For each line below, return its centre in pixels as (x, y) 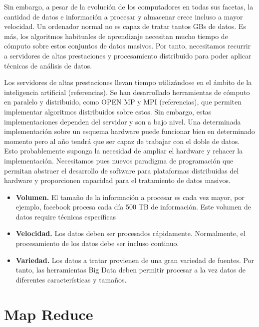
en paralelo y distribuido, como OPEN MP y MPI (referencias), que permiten (123, 102)
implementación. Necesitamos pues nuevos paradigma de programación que (119, 160)
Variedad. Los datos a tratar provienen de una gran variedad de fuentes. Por (135, 260)
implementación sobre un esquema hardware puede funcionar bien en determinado (129, 131)
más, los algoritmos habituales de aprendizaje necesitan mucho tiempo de (116, 36)
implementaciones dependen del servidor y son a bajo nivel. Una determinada (123, 121)
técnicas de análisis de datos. (48, 65)
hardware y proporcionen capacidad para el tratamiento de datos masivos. (117, 180)
